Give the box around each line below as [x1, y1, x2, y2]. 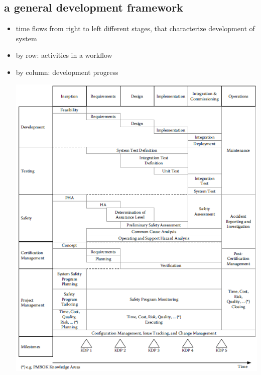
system [16, 33, 37, 43]
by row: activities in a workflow [16, 50, 112, 60]
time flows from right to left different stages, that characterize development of [16, 23, 255, 34]
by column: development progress [16, 66, 118, 77]
